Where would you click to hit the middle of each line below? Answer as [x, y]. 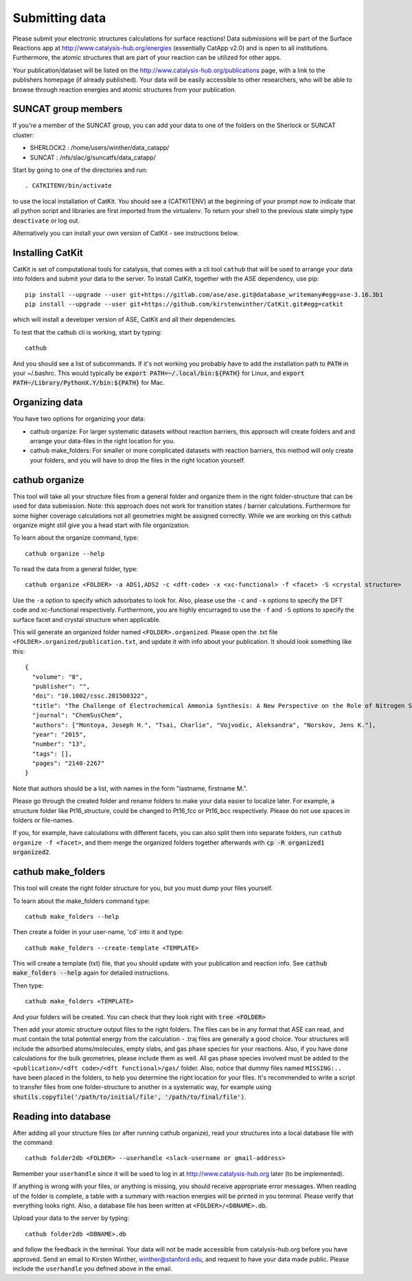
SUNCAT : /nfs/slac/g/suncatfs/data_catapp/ [93, 157]
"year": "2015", [59, 734]
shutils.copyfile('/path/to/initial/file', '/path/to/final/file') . [129, 1097]
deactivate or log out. [46, 221]
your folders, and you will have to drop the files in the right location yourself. [138, 460]
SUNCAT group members [68, 109]
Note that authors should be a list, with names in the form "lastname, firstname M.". [130, 788]
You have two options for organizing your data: [79, 419]
